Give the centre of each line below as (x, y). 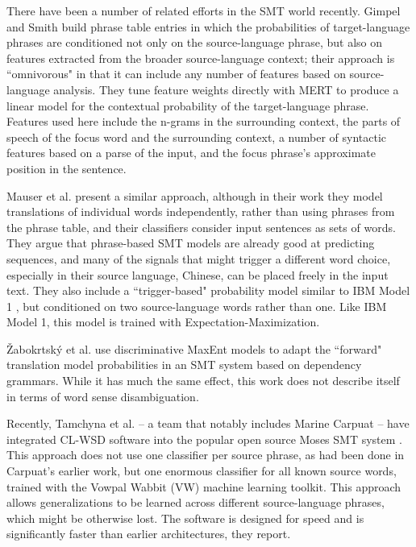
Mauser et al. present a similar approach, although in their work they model (195, 195)
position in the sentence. (67, 168)
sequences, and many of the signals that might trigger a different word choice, (199, 258)
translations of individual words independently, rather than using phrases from (201, 211)
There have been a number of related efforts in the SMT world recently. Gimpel (204, 10)
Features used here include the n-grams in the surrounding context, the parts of (204, 121)
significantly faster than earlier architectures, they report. (149, 534)
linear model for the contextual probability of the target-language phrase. (188, 105)
